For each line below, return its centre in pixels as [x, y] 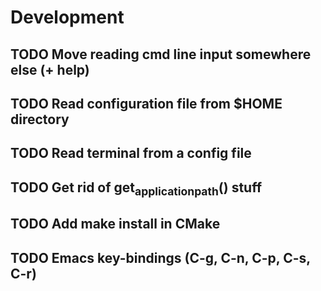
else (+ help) [50, 69]
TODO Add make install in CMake [115, 224]
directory [40, 119]
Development [67, 17]
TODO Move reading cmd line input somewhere [161, 54]
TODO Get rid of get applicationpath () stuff [136, 188]
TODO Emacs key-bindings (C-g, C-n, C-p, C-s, [160, 257]
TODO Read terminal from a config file [131, 153]
